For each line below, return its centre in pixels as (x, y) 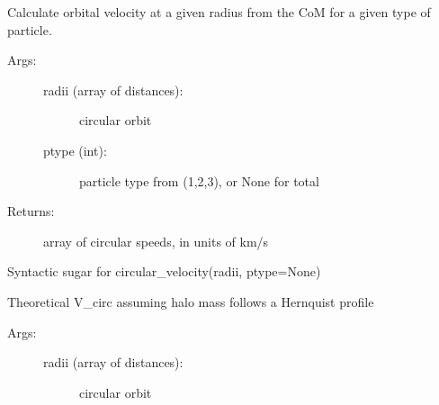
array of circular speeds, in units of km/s (156, 241)
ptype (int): (75, 150)
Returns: (31, 211)
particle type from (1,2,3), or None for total (199, 180)
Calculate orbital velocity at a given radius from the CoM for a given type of (219, 12)
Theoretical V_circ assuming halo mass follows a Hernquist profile (191, 301)
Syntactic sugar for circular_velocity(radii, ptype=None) (164, 271)
